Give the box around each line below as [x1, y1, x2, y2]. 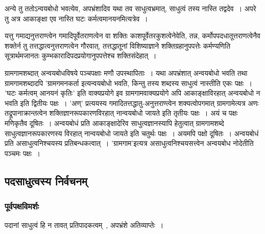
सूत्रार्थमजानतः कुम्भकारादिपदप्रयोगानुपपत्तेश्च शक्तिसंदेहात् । [5, 50, 157, 61]
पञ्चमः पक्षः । [5, 147, 40, 158]
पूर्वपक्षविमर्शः [5, 200, 39, 212]
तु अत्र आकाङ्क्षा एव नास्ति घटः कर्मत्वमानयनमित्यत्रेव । [5, 13, 148, 24]
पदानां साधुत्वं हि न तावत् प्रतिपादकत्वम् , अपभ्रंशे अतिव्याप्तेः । [5, 220, 164, 230]
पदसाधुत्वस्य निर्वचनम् [5, 173, 87, 188]
